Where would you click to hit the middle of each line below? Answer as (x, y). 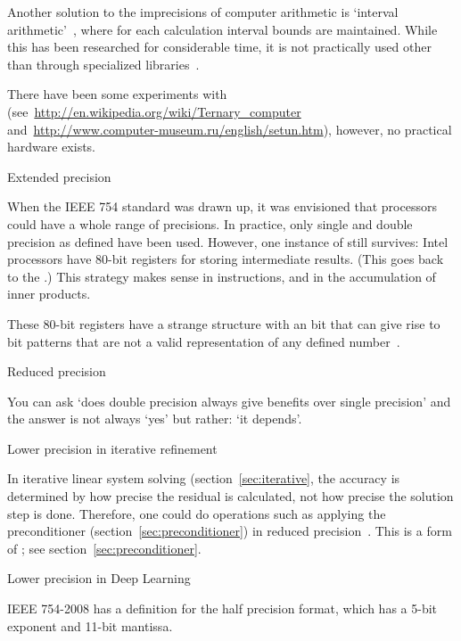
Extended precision (59, 176)
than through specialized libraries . (103, 64)
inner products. (49, 294)
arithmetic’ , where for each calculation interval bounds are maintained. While (222, 29)
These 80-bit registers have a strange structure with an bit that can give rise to (224, 323)
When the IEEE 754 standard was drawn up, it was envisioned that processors (222, 206)
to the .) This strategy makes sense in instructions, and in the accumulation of (222, 276)
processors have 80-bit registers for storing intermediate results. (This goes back (226, 259)
